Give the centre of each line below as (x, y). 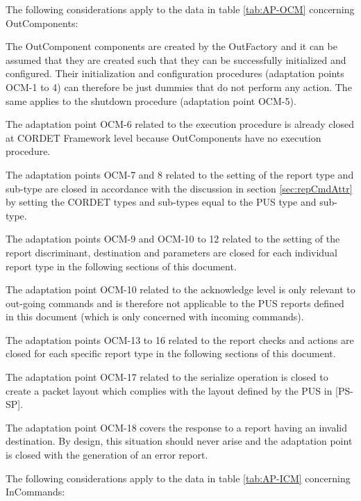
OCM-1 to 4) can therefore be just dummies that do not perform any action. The (179, 87)
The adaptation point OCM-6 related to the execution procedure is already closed (180, 124)
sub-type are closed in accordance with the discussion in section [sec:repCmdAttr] (179, 188)
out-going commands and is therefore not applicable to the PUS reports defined (175, 303)
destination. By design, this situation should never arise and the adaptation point (179, 441)
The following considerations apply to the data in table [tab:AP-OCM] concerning (180, 9)
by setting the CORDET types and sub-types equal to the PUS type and (161, 202)
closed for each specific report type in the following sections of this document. (171, 353)
